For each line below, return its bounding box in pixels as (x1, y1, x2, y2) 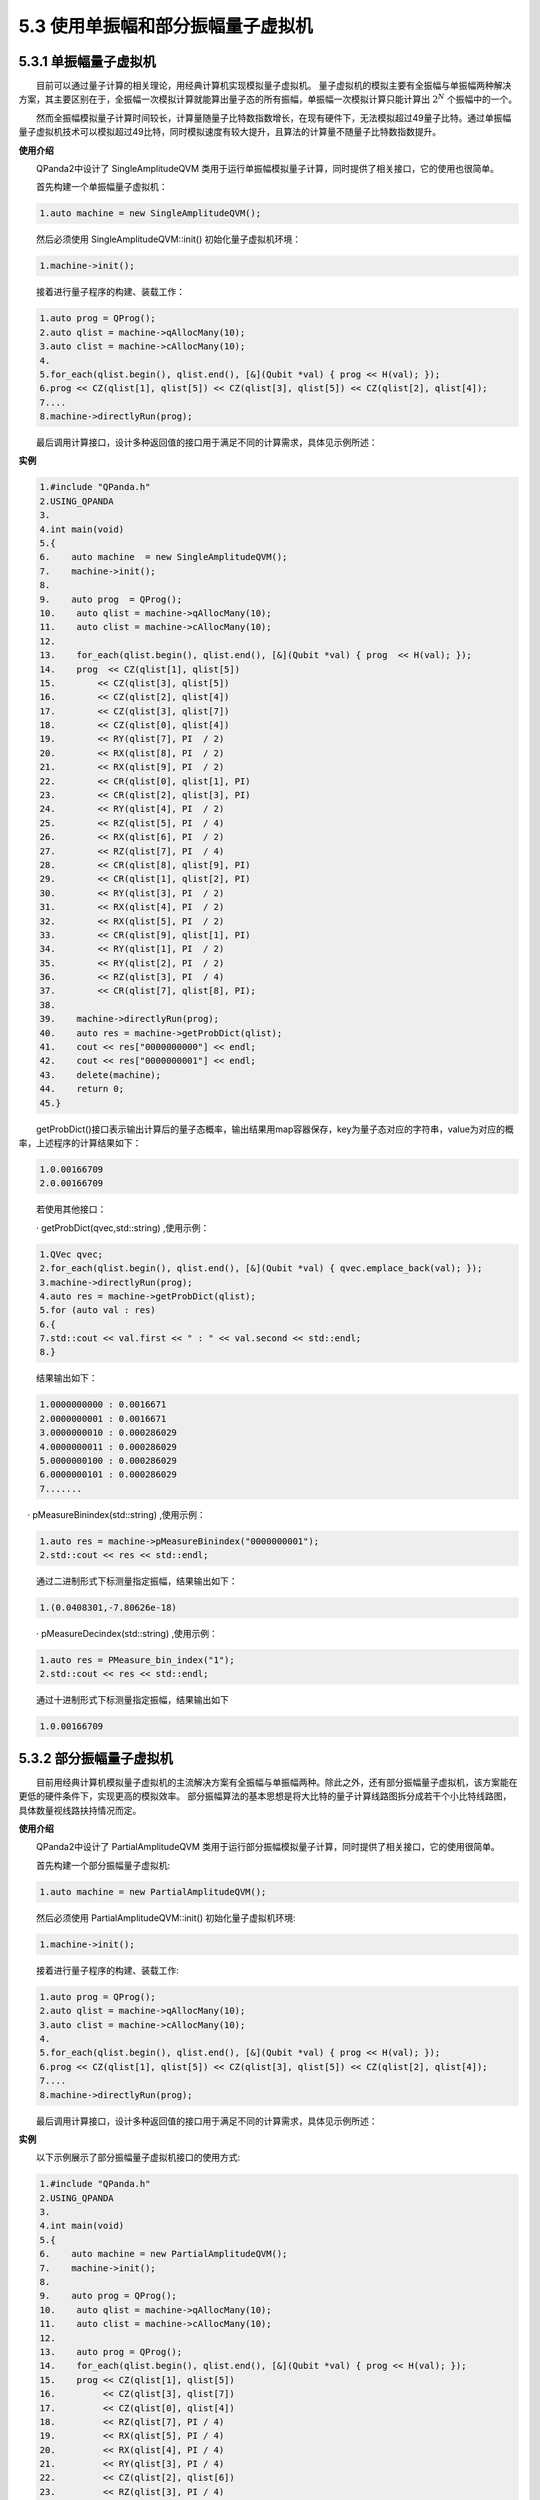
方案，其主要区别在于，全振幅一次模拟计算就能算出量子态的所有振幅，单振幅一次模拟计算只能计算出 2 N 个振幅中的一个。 (18, 92, 518, 105)
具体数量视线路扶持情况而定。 (18, 1804, 142, 1816)
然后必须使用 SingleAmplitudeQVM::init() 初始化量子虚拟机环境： (36, 233, 302, 245)
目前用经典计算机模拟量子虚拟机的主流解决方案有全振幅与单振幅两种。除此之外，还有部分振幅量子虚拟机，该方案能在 (36, 1776, 518, 1788)
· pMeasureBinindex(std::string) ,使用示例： (27, 1508, 207, 1520)
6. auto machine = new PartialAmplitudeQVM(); (39, 2248, 288, 2260)
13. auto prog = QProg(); (39, 2346, 183, 2357)
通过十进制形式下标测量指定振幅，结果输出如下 (36, 1694, 229, 1706)
